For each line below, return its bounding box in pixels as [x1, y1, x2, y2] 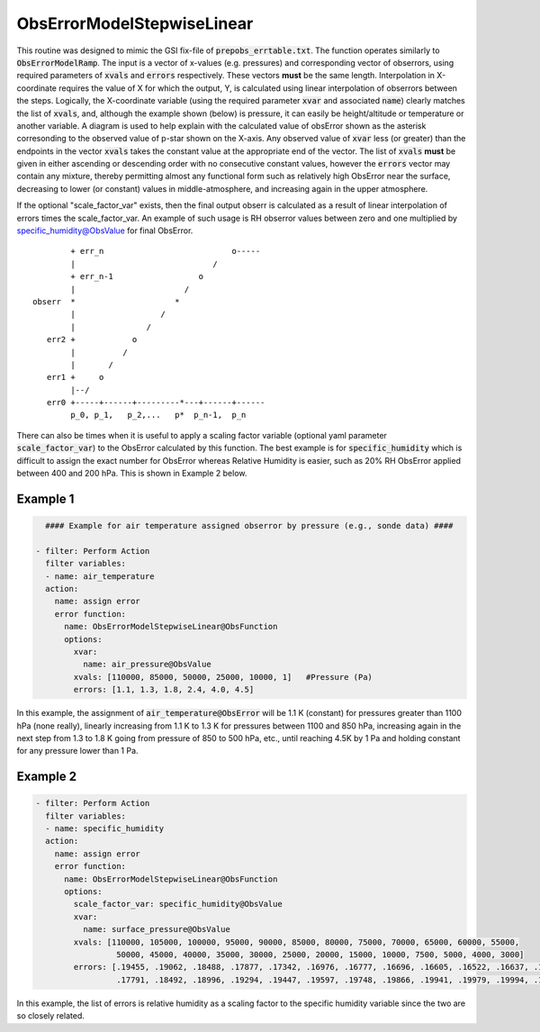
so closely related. [16, 1010, 85, 1021]
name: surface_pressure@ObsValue [82, 924, 231, 935]
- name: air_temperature [45, 571, 155, 581]
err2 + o [46, 334, 138, 345]
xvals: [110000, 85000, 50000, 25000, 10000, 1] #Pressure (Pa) [73, 672, 373, 682]
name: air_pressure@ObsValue [82, 659, 211, 670]
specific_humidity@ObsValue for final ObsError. [16, 225, 193, 236]
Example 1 [16, 491, 75, 506]
